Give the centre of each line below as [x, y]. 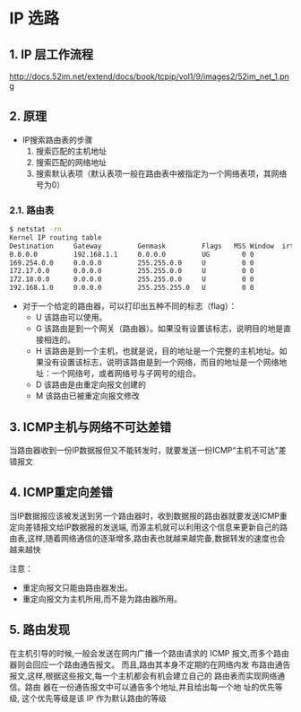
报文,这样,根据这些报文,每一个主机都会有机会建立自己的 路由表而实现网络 [143, 675]
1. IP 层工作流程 [52, 54]
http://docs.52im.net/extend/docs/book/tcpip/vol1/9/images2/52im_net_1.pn [149, 76]
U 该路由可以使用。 [71, 317]
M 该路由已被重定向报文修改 [88, 396]
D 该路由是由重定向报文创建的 [90, 385]
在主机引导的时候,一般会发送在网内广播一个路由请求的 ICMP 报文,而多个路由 [149, 653]
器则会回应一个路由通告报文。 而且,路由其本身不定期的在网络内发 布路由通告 [150, 664]
